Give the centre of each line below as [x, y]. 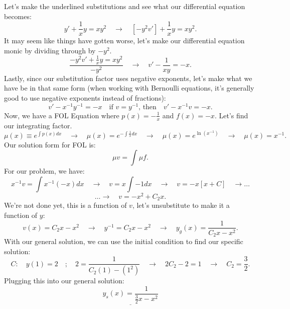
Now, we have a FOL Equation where [62, 115]
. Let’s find [231, 115]
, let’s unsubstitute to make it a [181, 205]
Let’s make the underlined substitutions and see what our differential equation [125, 6]
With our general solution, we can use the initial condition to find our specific [124, 241]
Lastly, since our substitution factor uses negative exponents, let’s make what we [128, 78]
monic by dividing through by [50, 50]
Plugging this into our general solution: [64, 281]
